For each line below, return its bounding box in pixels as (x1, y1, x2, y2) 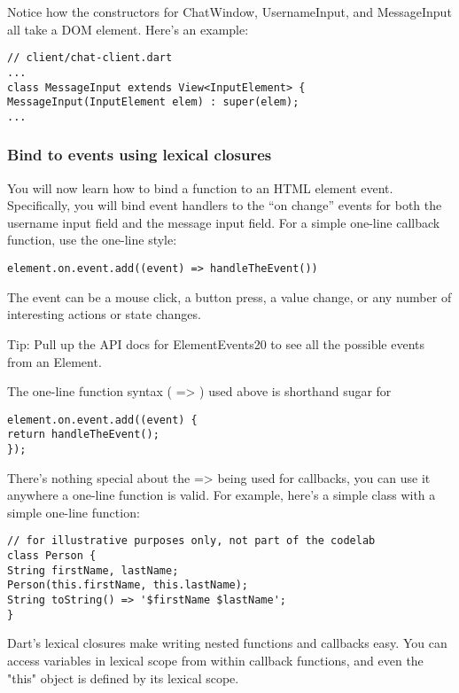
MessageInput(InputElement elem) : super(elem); (7, 96, 300, 109)
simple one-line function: (7, 502, 140, 521)
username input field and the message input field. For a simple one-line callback (7, 213, 440, 231)
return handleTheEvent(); (7, 428, 159, 441)
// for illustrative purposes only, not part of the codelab (7, 534, 376, 548)
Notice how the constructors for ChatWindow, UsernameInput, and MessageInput (7, 3, 452, 20)
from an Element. (7, 352, 102, 370)
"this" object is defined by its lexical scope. (7, 668, 239, 687)
